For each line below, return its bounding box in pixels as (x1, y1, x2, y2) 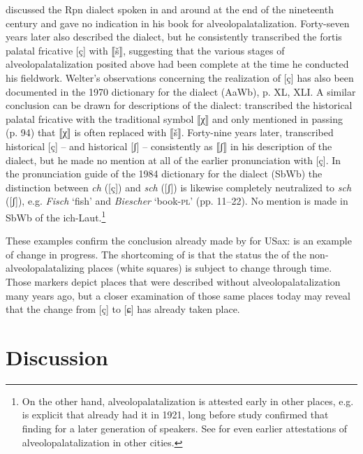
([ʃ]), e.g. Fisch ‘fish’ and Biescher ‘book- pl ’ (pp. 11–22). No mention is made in (6, 193, 348, 208)
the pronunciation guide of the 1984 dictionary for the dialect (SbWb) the (6, 166, 323, 181)
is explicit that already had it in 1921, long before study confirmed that (22, 407, 329, 422)
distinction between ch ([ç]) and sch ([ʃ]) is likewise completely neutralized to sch (6, 180, 352, 194)
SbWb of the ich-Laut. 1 (6, 207, 106, 224)
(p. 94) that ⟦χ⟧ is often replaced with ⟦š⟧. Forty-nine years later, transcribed (6, 125, 334, 140)
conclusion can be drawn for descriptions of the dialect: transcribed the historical (6, 98, 353, 112)
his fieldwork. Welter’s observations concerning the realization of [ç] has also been (6, 70, 354, 85)
